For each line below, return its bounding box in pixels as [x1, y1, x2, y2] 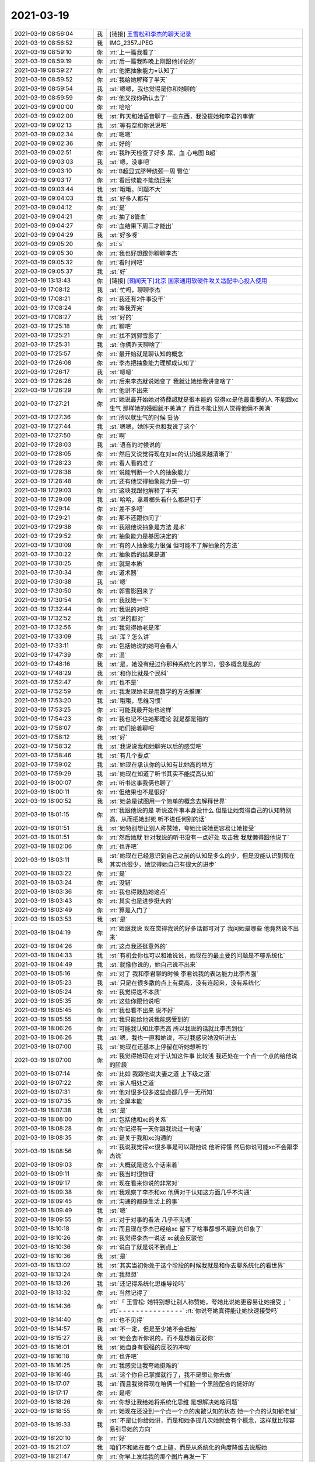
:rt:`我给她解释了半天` [109, 75, 168, 84]
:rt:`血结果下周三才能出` [109, 222, 174, 230]
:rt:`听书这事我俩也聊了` [109, 778, 174, 787]
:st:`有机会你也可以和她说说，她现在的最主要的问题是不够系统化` [109, 951, 285, 959]
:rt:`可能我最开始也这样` [109, 705, 174, 713]
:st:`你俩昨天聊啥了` [109, 340, 163, 349]
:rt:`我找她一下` [109, 596, 150, 604]
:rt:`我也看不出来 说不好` [109, 1006, 175, 1014]
